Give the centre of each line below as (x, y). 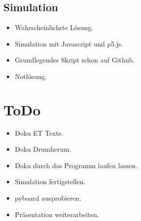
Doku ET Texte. (39, 133)
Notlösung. (31, 76)
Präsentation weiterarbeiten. (57, 214)
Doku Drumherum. (43, 149)
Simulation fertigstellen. (50, 182)
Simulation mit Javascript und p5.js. (69, 43)
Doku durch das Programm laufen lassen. (76, 165)
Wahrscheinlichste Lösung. (54, 27)
